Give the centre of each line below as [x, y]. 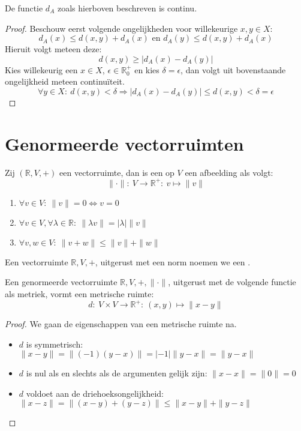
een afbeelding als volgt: [229, 172]
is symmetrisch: [55, 344]
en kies [147, 69]
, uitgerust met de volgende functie [232, 282]
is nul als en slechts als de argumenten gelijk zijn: [117, 373]
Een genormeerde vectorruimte [61, 282]
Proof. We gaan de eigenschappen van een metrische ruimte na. [121, 324]
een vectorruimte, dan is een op [117, 172]
